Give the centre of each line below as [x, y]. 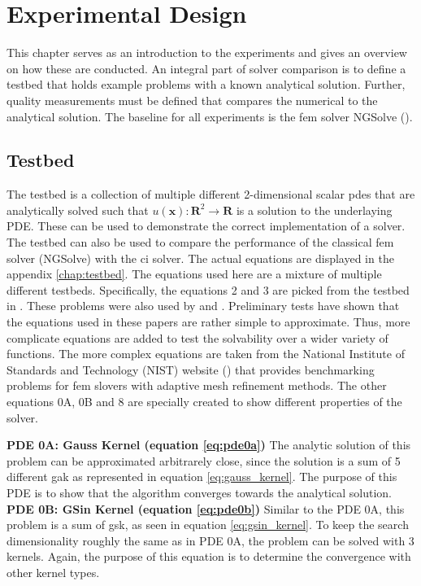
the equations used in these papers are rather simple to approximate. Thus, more [208, 322]
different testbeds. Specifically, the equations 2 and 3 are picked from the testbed [208, 289]
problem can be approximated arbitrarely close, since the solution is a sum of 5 [204, 460]
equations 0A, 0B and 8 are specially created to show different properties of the [204, 402]
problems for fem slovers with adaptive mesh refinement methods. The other [197, 385]
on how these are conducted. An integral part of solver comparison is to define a [206, 68]
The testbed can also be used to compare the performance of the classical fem [200, 242]
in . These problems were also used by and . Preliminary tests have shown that [203, 306]
